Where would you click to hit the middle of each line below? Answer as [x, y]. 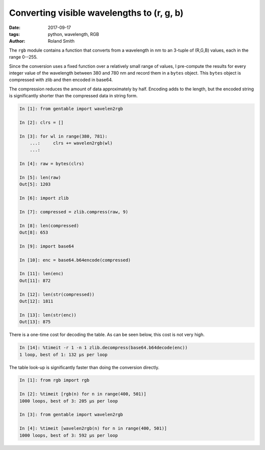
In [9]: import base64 [47, 246]
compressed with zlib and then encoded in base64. [61, 80]
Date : [15, 28]
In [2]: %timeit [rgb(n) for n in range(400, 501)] [83, 394]
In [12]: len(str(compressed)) [57, 294]
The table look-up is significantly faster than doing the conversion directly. [84, 367]
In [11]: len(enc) [41, 274]
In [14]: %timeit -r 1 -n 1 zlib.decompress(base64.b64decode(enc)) [104, 348]
